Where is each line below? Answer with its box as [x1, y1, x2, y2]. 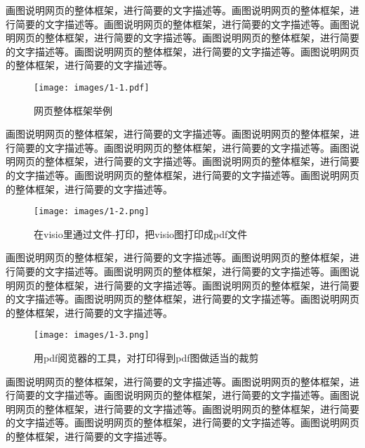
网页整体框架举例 [34, 103, 112, 117]
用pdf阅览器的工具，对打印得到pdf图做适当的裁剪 [34, 350, 259, 365]
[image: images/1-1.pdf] [34, 82, 150, 93]
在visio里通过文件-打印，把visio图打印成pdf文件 [34, 226, 248, 241]
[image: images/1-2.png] [34, 206, 150, 217]
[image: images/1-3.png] [34, 330, 150, 341]
